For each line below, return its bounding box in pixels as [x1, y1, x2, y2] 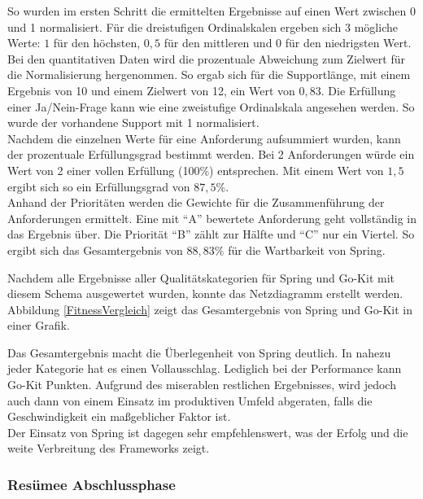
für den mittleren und [164, 34, 273, 51]
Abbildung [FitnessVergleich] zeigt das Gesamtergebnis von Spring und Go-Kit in [7, 300, 412, 317]
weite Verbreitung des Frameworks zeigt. [7, 440, 210, 457]
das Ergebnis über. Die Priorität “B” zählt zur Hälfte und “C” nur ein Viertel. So [7, 225, 415, 243]
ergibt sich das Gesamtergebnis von [7, 241, 183, 258]
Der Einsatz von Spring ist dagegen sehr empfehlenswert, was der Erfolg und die [7, 423, 408, 440]
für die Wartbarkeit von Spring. [228, 241, 386, 258]
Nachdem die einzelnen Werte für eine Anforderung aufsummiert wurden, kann [7, 129, 401, 147]
